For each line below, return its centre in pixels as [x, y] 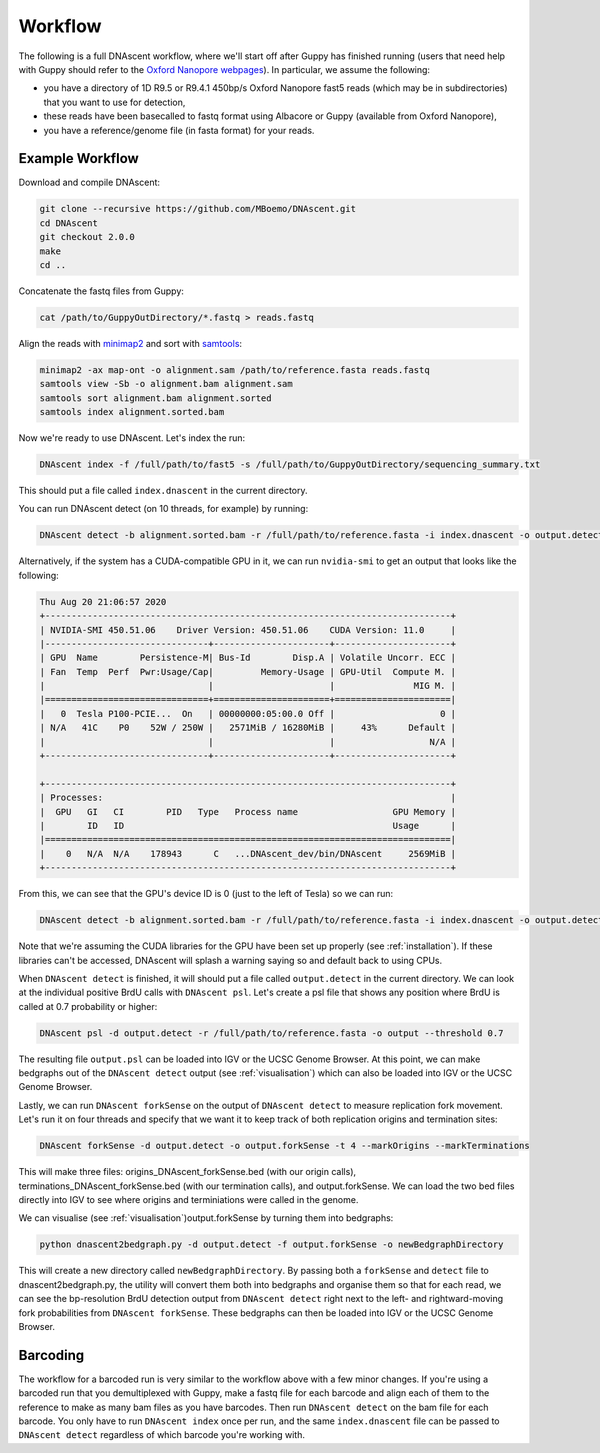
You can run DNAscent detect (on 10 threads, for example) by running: [163, 509]
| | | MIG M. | [248, 686]
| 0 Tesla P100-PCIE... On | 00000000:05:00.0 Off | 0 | [248, 713]
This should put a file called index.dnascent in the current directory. [163, 491]
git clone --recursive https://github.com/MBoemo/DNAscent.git [198, 209]
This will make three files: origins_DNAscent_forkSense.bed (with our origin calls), [187, 1172]
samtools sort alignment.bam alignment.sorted [155, 398]
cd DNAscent [69, 223]
